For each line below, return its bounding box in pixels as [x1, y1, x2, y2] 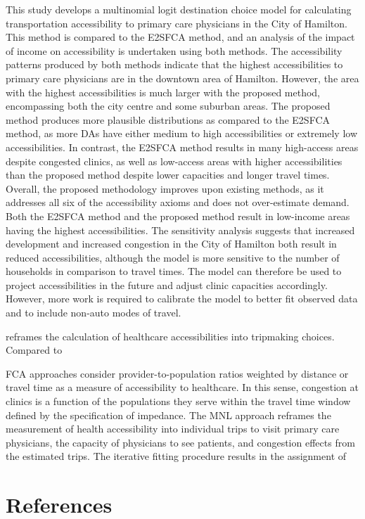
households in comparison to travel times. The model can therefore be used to [6, 264, 342, 278]
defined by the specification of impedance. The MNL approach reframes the [6, 407, 331, 422]
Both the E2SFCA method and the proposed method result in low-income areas [6, 208, 350, 223]
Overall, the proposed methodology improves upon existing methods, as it [6, 181, 324, 196]
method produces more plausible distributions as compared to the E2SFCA [6, 112, 331, 127]
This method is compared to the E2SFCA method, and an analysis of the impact [6, 30, 355, 44]
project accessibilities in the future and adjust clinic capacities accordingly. [6, 277, 328, 292]
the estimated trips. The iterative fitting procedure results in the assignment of [6, 449, 347, 463]
